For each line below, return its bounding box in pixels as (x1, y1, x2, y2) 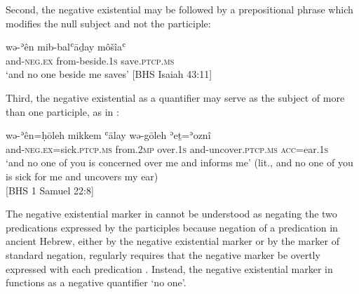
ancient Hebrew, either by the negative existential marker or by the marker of (6, 234, 339, 248)
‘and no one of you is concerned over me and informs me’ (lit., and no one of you (6, 155, 353, 170)
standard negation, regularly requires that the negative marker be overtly (6, 247, 320, 262)
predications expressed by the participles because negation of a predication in (6, 220, 338, 234)
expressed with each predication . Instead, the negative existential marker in (6, 261, 333, 276)
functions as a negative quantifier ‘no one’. (6, 275, 187, 290)
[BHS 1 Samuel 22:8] (6, 182, 94, 197)
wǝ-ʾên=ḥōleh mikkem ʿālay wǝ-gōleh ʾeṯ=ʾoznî (6, 128, 211, 142)
